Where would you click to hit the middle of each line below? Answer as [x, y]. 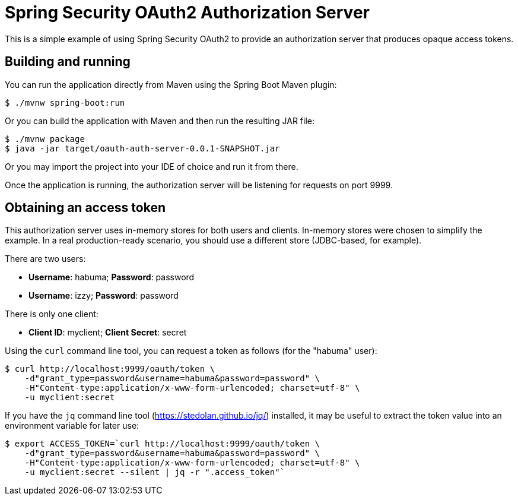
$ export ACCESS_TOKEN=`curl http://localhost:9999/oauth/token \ [163, 444]
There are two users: [45, 259]
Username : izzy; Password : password [104, 296]
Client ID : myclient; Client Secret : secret [108, 333]
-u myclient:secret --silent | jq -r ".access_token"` [155, 472]
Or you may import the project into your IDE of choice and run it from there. [152, 166]
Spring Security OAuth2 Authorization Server [187, 12]
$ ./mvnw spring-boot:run [65, 102]
